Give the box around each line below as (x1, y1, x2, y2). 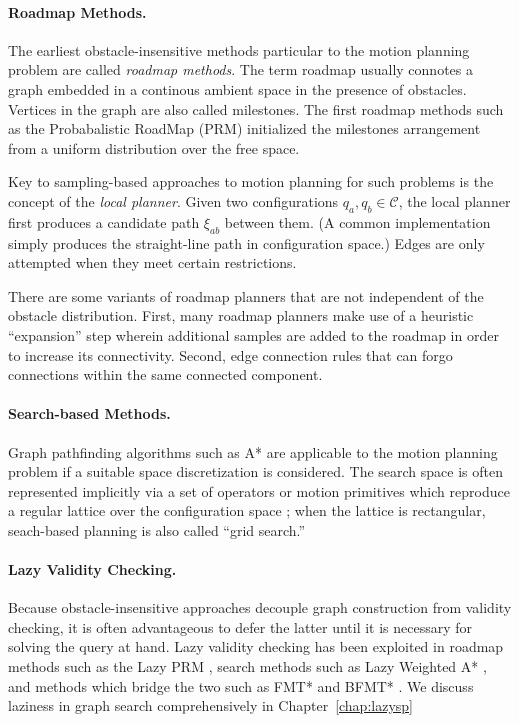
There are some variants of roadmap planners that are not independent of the (8, 285, 484, 306)
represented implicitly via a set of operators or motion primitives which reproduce (8, 480, 510, 501)
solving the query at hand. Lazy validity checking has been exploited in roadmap (8, 636, 504, 657)
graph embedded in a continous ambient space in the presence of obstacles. (8, 78, 467, 99)
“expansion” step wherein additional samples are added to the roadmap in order (8, 324, 499, 345)
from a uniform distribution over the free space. (8, 137, 300, 158)
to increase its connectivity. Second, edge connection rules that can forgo (8, 344, 453, 365)
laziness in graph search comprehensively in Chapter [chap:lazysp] (8, 695, 413, 716)
